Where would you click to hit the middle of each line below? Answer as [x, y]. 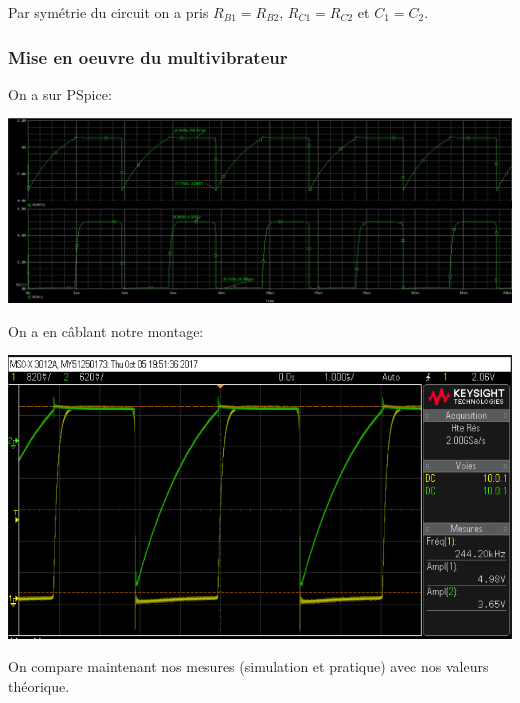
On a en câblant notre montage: [106, 330]
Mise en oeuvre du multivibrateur [148, 56]
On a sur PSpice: [60, 93]
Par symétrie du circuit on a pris [108, 12]
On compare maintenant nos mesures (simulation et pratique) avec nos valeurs [248, 666]
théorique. [39, 685]
